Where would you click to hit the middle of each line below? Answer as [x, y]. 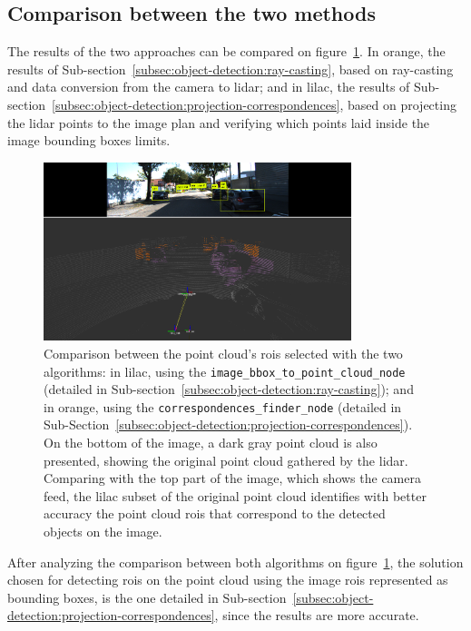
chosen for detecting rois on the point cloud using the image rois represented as [228, 580]
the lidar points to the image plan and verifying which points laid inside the [219, 122]
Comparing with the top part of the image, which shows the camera [232, 478]
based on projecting [402, 104]
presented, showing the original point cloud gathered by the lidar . [226, 460]
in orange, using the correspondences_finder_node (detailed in [223, 406]
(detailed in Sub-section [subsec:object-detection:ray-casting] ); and [229, 389]
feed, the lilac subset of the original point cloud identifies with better [235, 495]
